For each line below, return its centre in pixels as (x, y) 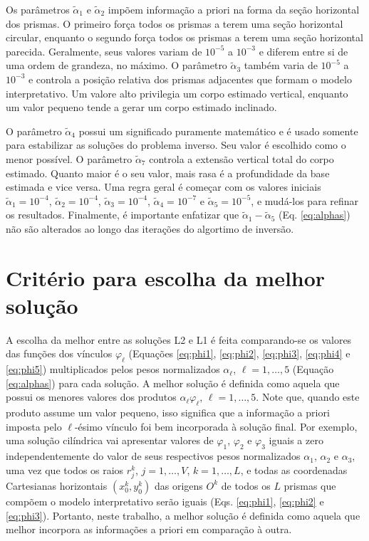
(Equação (313, 369)
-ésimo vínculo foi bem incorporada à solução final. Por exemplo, (216, 426)
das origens (178, 485)
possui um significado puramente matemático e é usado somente (218, 131)
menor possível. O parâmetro (69, 158)
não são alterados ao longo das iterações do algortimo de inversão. (150, 228)
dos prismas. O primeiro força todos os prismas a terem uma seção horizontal (175, 23)
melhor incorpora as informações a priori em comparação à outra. (149, 529)
